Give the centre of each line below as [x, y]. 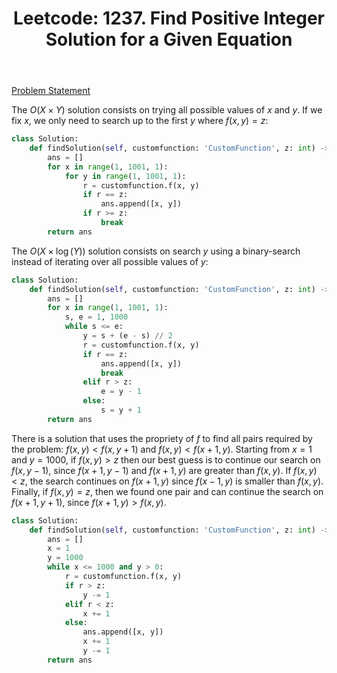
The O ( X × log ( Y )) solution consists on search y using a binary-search [156, 251]
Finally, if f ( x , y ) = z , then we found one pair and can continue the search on [167, 491]
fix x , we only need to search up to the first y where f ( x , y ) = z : [140, 121]
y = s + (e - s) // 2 [127, 336]
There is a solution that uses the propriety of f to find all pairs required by [162, 438]
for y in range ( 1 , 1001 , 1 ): [125, 176]
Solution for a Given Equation [169, 39]
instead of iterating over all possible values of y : [110, 261]
